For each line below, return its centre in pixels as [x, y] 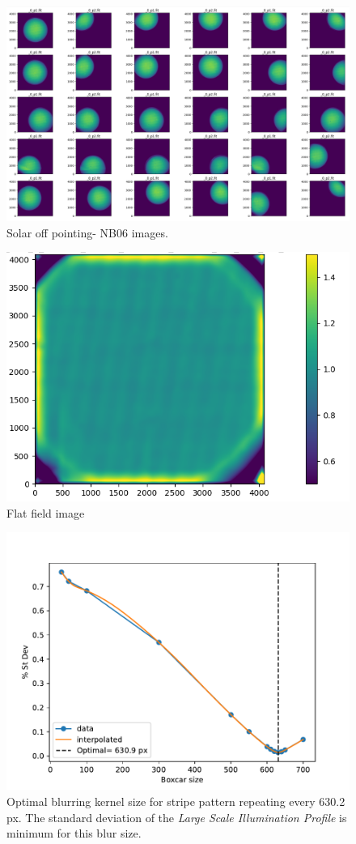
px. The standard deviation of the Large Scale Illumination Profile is [177, 817]
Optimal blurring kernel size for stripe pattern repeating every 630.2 [176, 801]
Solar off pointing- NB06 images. [87, 232]
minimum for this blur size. [74, 833]
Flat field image [46, 512]
